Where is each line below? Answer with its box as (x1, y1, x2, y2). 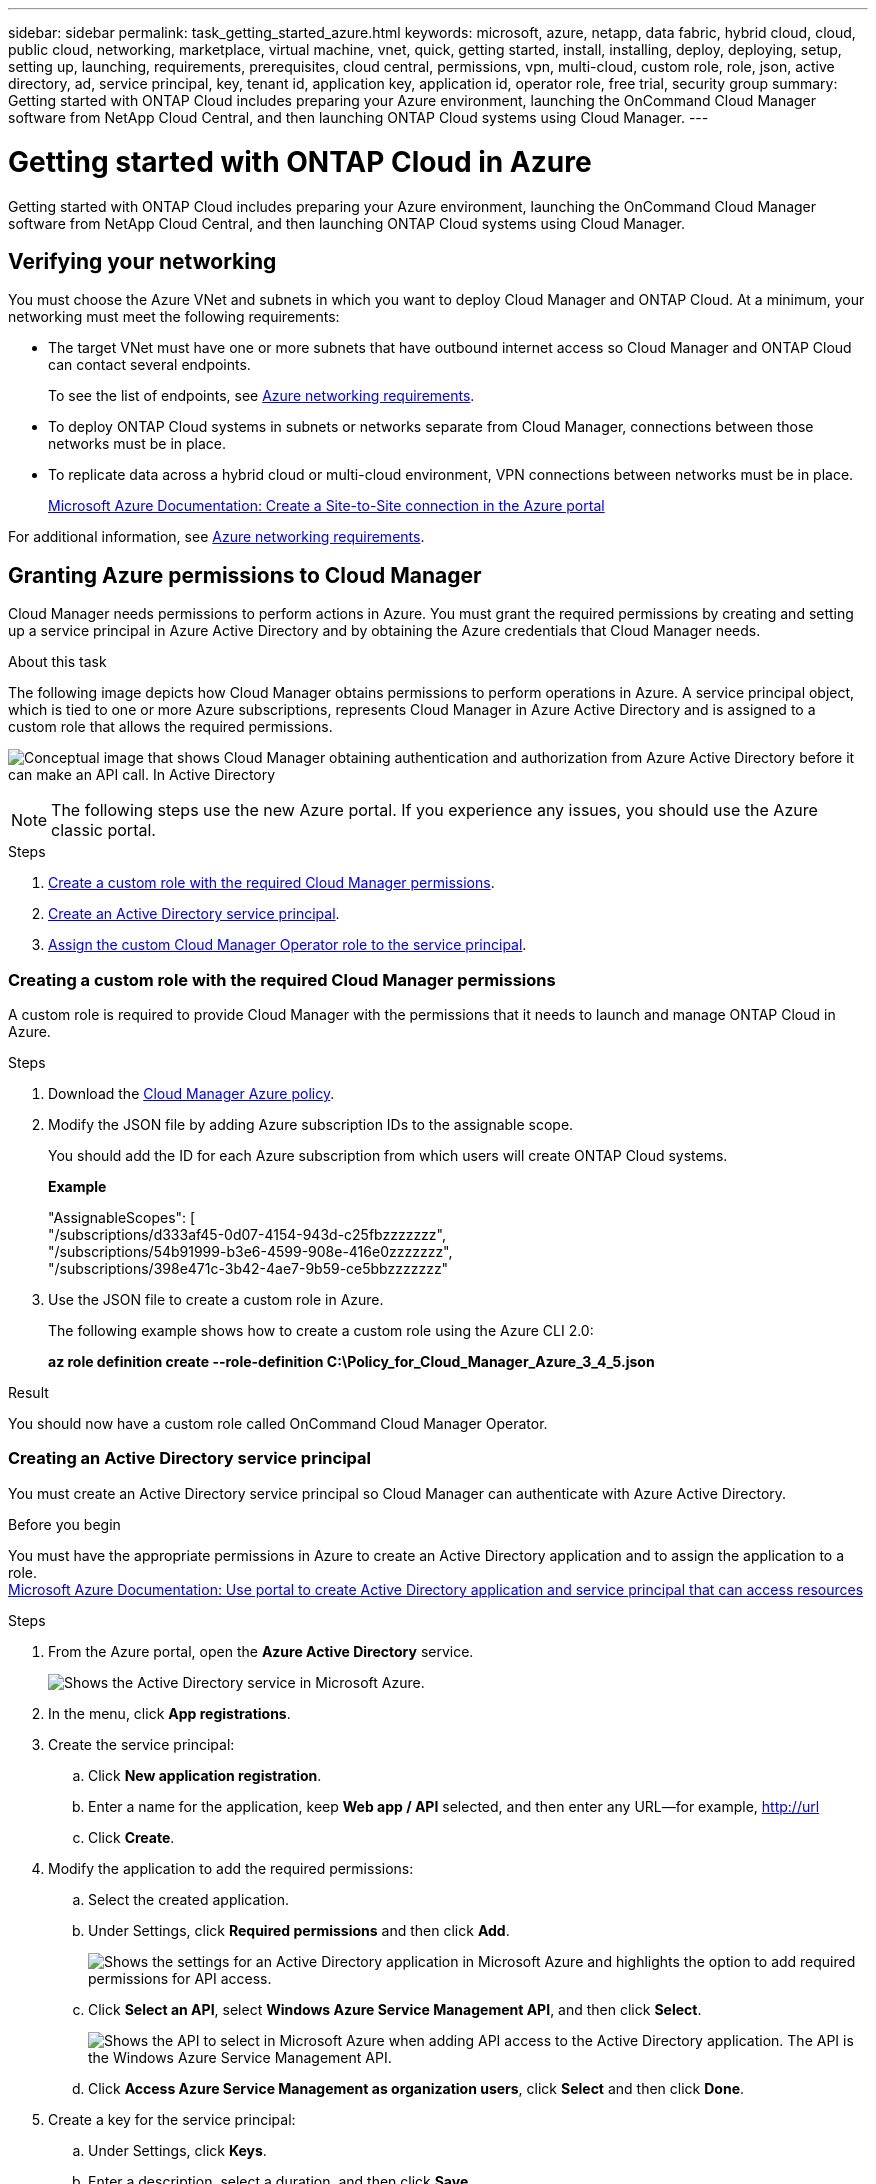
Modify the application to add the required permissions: (48, 1859, 414, 1877)
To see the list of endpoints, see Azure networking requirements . (48, 387, 475, 405)
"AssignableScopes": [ (48, 1208, 196, 1226)
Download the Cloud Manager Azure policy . (48, 1084, 335, 1102)
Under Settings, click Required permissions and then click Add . (88, 1921, 510, 1939)
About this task (8, 653, 107, 671)
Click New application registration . (88, 1766, 322, 1784)
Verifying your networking (8, 248, 277, 274)
